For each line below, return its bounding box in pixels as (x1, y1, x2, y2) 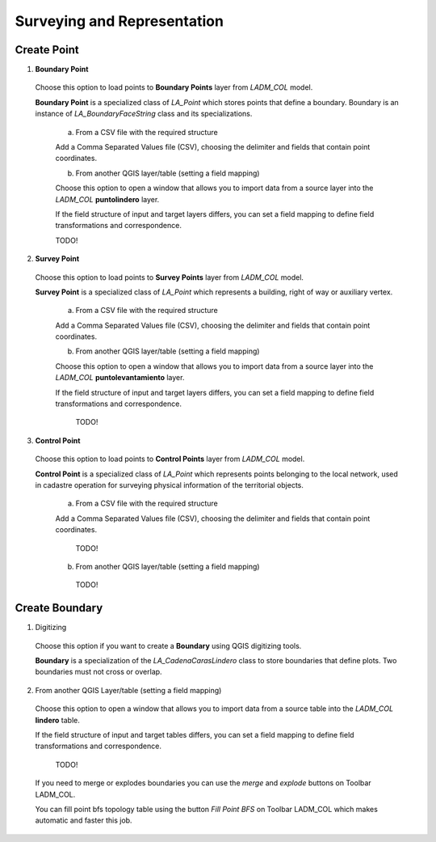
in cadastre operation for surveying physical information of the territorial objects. (35, 480, 304, 489)
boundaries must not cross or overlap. (35, 667, 162, 677)
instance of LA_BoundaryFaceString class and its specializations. (35, 109, 253, 119)
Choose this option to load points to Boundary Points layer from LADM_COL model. (35, 83, 313, 92)
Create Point (15, 43, 80, 57)
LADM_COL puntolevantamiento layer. (55, 373, 185, 383)
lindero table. (35, 715, 81, 725)
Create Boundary (15, 601, 103, 615)
